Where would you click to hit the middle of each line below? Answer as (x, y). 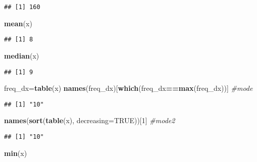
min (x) (16, 153)
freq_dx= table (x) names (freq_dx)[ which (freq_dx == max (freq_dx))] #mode (128, 88)
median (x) (22, 55)
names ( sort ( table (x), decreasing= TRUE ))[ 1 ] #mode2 (90, 120)
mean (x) (18, 23)
